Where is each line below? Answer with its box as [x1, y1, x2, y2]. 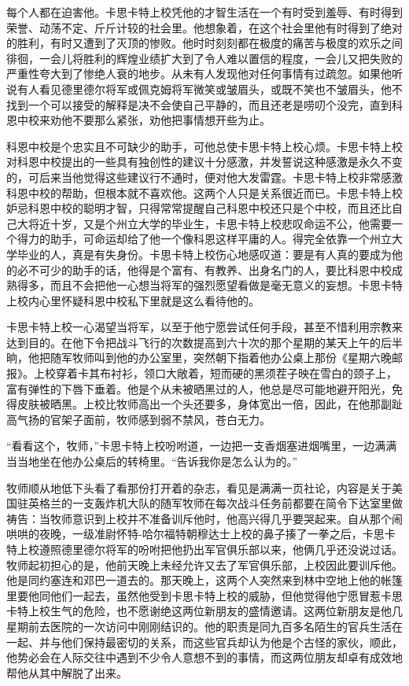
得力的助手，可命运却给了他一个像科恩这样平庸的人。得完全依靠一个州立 [17, 231, 392, 247]
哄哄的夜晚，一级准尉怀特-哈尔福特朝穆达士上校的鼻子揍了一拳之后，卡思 [6, 526, 385, 542]
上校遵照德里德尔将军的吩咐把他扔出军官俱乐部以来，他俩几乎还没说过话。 [17, 541, 403, 557]
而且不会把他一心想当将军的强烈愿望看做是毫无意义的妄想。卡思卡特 [50, 277, 403, 293]
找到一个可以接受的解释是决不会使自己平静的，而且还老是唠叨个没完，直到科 [6, 96, 403, 112]
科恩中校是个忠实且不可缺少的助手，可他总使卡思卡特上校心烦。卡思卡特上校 [6, 138, 403, 154]
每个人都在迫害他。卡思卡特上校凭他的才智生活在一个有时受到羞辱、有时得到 [6, 4, 403, 20]
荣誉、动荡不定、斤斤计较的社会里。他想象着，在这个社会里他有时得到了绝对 [6, 19, 403, 35]
